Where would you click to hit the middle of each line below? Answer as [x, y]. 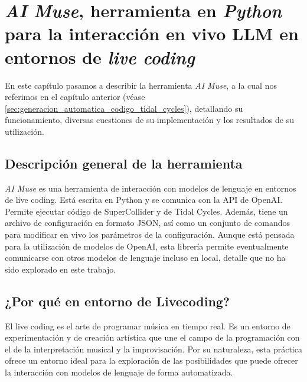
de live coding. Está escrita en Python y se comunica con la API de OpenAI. [144, 200]
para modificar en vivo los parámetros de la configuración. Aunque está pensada [150, 234]
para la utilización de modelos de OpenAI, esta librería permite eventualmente [147, 246]
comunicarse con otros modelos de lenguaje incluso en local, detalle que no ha [145, 258]
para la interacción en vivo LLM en [152, 33]
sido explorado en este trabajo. [61, 269]
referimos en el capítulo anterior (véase [75, 97]
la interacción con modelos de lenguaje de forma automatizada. [119, 372]
